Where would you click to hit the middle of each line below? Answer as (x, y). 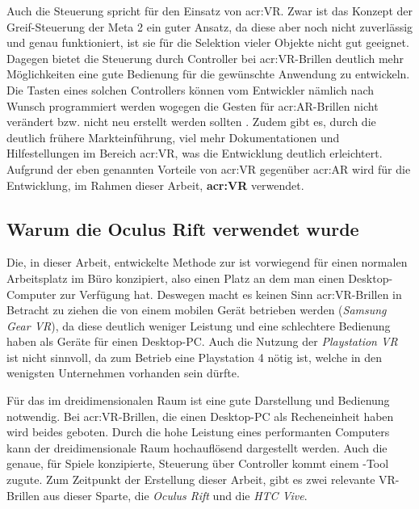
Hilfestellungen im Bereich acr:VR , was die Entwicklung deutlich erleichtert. (195, 153)
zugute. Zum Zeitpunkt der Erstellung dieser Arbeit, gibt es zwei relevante (191, 480)
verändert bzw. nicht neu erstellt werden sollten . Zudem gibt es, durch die (191, 122)
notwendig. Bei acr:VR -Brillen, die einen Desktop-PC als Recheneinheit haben (200, 416)
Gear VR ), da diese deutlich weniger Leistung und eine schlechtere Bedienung (199, 325)
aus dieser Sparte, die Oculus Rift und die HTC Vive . (175, 495)
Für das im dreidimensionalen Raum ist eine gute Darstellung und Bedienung (198, 400)
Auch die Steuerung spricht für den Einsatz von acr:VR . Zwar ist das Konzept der (210, 11)
